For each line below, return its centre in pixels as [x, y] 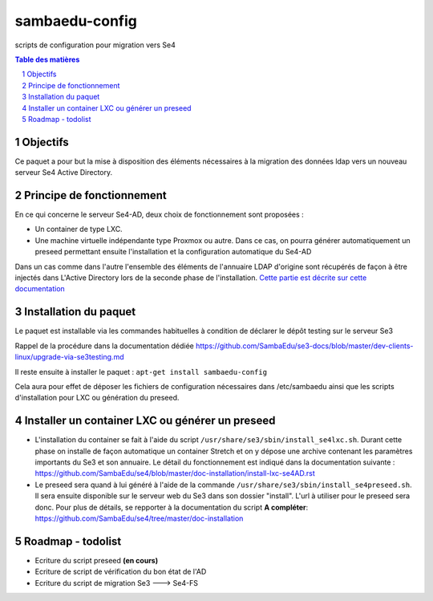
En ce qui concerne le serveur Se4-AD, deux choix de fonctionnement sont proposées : [159, 215]
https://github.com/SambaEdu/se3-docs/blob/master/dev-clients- [304, 346]
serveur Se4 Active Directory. [64, 173]
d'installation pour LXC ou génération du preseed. [97, 398]
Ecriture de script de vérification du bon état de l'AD [121, 572]
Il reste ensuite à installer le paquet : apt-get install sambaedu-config [141, 372]
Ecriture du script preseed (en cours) [97, 560]
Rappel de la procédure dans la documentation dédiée [104, 346]
